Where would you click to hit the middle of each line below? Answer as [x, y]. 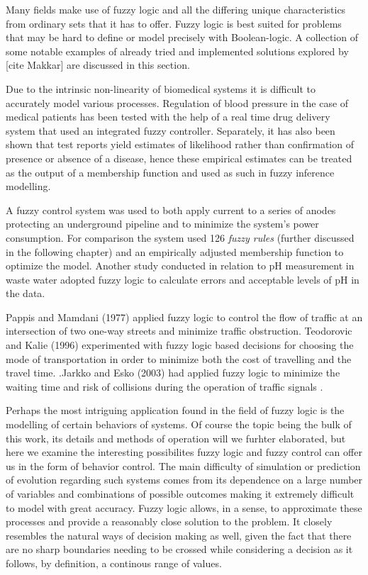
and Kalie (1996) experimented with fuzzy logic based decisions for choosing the [180, 345]
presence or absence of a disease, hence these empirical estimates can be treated [179, 158]
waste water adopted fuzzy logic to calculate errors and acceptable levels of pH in [183, 279]
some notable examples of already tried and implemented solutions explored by [177, 51]
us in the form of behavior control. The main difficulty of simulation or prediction [183, 465]
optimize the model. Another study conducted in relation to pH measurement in [180, 266]
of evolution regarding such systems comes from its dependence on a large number [184, 480]
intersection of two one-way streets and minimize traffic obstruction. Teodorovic [179, 331]
